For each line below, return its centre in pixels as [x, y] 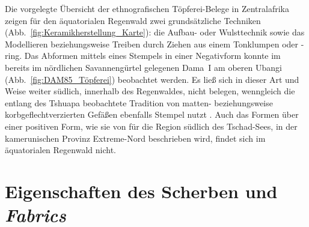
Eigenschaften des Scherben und [141, 191]
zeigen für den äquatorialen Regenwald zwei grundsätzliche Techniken [133, 20]
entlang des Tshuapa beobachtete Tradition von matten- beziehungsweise [139, 102]
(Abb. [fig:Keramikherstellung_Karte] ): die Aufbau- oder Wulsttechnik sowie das [155, 32]
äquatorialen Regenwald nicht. [60, 150]
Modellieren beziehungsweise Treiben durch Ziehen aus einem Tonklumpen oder [152, 44]
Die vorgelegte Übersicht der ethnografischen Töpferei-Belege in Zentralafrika [147, 8]
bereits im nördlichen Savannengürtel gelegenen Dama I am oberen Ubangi [143, 67]
